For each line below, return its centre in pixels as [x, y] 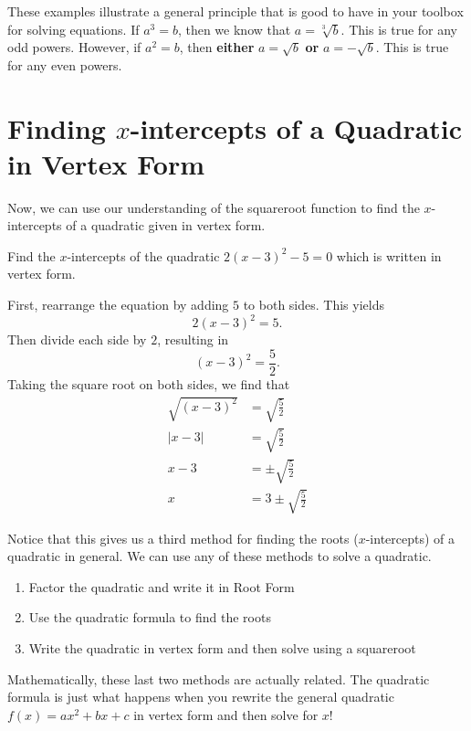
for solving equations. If [73, 29]
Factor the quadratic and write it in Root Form [162, 586]
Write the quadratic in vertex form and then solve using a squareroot [222, 648]
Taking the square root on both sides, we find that [149, 383]
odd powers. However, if [74, 47]
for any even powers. [65, 64]
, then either [217, 47]
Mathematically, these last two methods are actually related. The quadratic [219, 678]
